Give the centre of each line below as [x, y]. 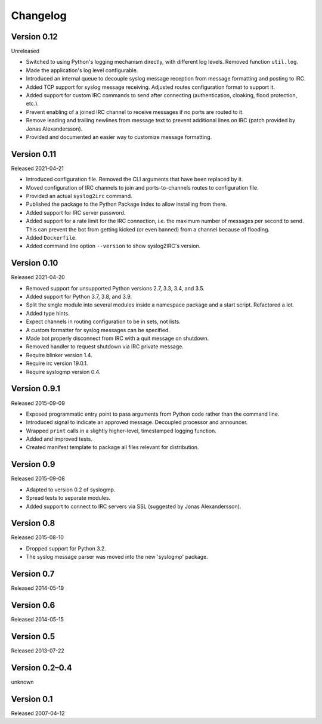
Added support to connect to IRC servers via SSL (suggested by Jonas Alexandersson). [134, 506]
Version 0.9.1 [36, 389]
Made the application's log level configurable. [82, 70]
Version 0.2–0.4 [41, 668]
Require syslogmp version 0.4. [63, 372]
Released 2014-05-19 [38, 588]
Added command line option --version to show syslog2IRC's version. [113, 246]
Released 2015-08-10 [37, 537]
